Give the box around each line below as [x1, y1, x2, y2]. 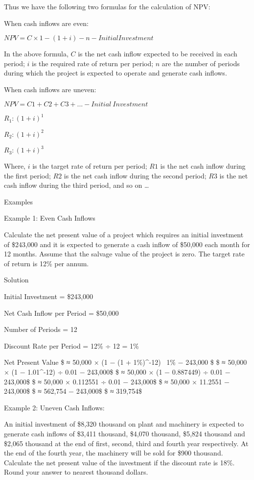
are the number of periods [162, 58, 240, 68]
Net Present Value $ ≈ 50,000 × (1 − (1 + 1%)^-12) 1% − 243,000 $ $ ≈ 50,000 [4, 357, 247, 367]
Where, [4, 161, 25, 171]
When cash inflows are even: [4, 18, 89, 28]
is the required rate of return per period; [32, 58, 154, 68]
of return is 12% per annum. [4, 258, 89, 268]
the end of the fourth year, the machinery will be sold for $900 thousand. [4, 448, 223, 458]
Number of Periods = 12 [4, 324, 77, 334]
